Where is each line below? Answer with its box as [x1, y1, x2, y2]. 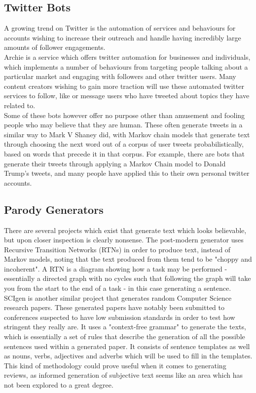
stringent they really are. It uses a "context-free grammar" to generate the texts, [4, 321, 246, 332]
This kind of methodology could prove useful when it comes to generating [4, 360, 226, 370]
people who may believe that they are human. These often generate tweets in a [4, 119, 243, 130]
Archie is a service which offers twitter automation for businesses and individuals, [4, 51, 251, 62]
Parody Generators [4, 201, 104, 217]
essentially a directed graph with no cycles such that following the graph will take [4, 273, 251, 283]
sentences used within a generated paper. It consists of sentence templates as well [4, 341, 250, 351]
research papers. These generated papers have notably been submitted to [4, 302, 225, 313]
